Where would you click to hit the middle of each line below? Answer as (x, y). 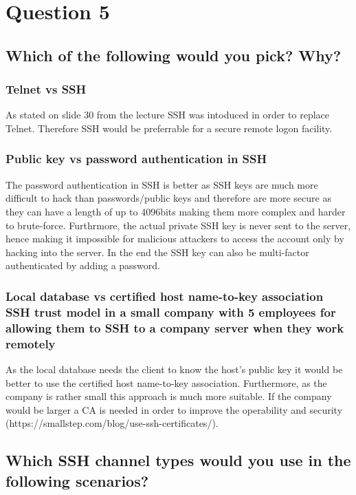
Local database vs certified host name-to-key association (165, 296)
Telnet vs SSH (46, 89)
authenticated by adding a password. (83, 265)
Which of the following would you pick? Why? (174, 55)
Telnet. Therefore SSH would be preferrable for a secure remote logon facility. (169, 128)
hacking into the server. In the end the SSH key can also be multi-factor (157, 252)
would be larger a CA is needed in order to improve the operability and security (174, 409)
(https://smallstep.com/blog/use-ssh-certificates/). (112, 423)
